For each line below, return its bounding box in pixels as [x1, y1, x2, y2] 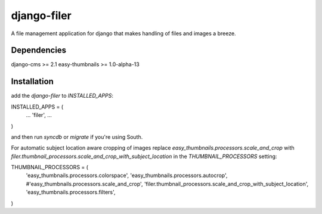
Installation [11, 76, 54, 86]
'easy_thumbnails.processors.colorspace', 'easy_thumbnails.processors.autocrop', [26, 172, 228, 179]
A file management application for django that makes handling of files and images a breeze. [11, 30, 236, 37]
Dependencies [11, 45, 67, 55]
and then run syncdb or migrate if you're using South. [11, 133, 143, 140]
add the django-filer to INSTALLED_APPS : [11, 92, 113, 100]
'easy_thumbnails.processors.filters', [26, 188, 116, 196]
